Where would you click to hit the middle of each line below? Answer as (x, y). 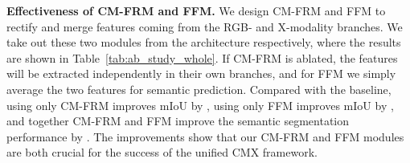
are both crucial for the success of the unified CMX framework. (162, 152)
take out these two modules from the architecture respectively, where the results (204, 42)
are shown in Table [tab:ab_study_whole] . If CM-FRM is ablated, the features (202, 57)
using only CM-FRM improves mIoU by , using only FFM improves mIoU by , (200, 105)
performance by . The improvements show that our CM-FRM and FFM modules (205, 136)
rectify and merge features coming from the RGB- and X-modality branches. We (205, 26)
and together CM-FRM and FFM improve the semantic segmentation (178, 121)
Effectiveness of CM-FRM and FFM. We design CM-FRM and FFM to (196, 10)
